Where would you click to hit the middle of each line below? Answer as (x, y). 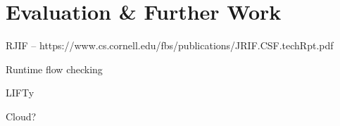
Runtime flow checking (54, 69)
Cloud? (21, 116)
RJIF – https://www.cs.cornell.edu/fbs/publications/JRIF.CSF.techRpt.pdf (170, 45)
